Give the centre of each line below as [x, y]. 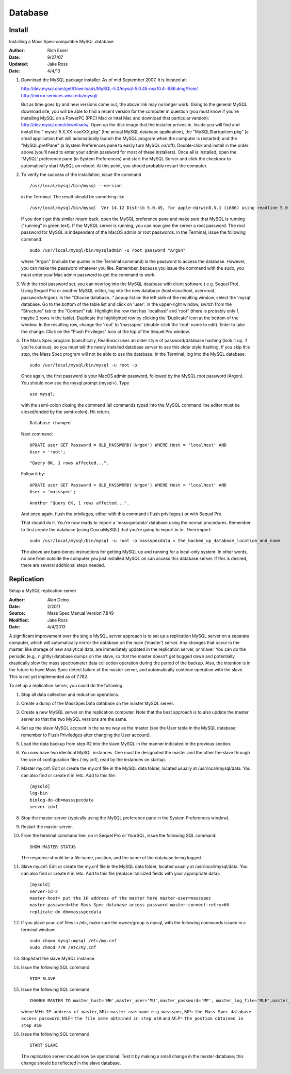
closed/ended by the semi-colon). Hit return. [66, 412]
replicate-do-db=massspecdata [66, 912]
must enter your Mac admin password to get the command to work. [89, 275]
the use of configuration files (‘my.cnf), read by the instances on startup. [94, 759]
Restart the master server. [47, 827]
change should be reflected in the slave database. [71, 1063]
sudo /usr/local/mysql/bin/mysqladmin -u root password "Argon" [108, 251]
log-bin [39, 793]
